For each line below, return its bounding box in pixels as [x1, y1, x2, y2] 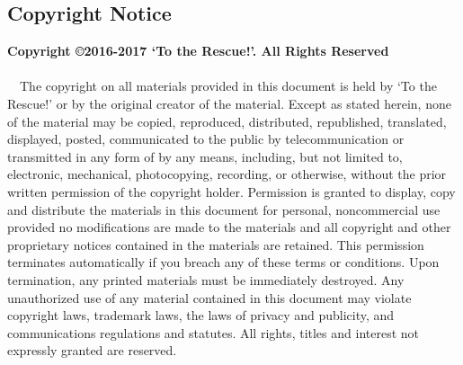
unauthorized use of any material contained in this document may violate [7, 288, 412, 307]
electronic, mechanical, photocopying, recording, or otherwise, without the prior [7, 165, 447, 183]
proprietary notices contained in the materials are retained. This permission [7, 235, 424, 254]
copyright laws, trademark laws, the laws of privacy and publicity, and [7, 306, 395, 325]
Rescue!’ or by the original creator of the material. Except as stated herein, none [7, 93, 451, 112]
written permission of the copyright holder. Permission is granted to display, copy [7, 182, 456, 200]
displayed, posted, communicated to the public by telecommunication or [7, 129, 405, 148]
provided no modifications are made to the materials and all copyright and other [7, 218, 451, 236]
